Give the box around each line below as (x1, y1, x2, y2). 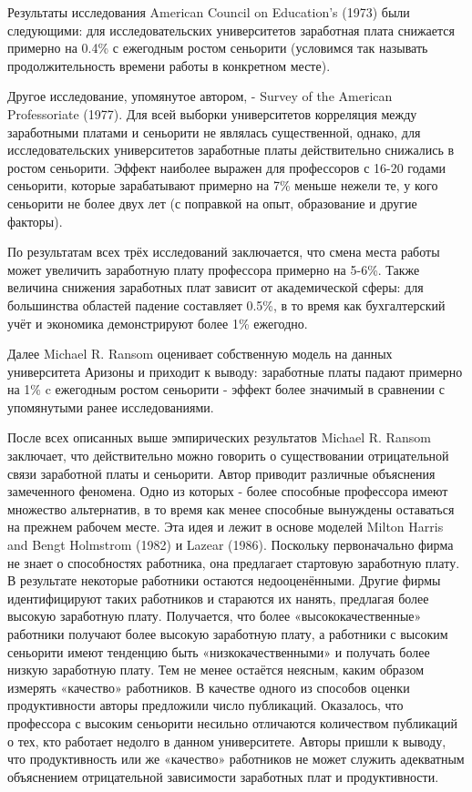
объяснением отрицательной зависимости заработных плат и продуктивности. (7, 767, 439, 786)
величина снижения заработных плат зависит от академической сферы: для (7, 278, 424, 297)
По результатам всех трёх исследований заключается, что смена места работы (7, 242, 440, 261)
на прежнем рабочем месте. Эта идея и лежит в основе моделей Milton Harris (7, 517, 444, 536)
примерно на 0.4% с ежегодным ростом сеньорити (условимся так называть (7, 38, 428, 57)
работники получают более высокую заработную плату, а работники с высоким (7, 624, 448, 643)
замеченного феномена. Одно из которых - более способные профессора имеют (7, 482, 448, 501)
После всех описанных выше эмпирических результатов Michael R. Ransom (7, 428, 431, 447)
